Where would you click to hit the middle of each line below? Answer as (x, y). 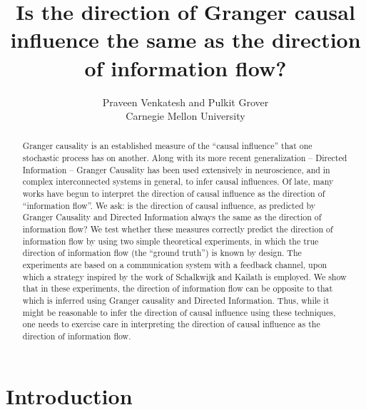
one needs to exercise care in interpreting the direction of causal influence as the (171, 324)
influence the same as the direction (185, 40)
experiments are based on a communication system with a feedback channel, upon (175, 265)
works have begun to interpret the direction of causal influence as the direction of (174, 194)
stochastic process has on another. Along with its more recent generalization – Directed (185, 158)
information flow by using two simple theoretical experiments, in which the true (171, 241)
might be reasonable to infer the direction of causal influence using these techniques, (179, 312)
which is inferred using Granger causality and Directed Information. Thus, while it (176, 301)
